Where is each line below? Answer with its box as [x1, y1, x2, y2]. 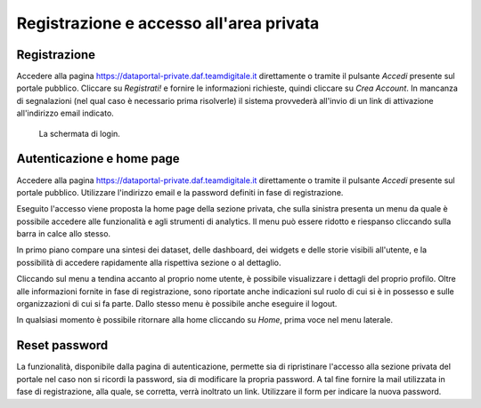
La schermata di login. [38, 128, 120, 139]
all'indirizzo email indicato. [16, 108, 115, 119]
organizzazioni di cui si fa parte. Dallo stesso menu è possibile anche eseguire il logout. [16, 299, 338, 309]
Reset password [16, 338, 109, 353]
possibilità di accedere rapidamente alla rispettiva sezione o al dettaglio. [16, 257, 281, 268]
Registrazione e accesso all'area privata [16, 13, 320, 33]
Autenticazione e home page [16, 151, 180, 166]
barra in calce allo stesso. [16, 228, 111, 239]
